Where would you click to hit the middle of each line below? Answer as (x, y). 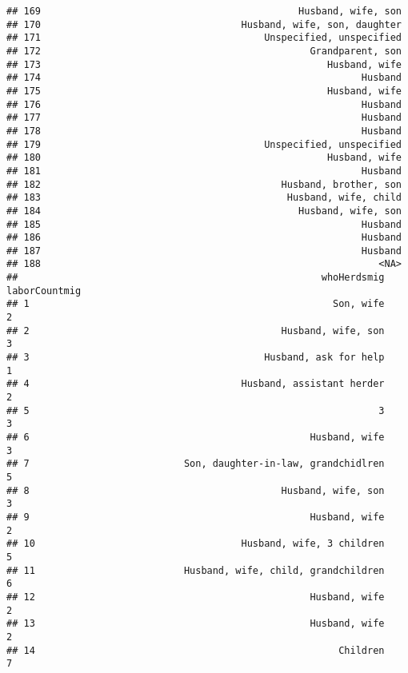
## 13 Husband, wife (196, 624)
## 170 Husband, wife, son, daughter (204, 24)
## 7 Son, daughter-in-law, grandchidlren (196, 464)
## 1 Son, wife (196, 304)
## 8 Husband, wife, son (196, 490)
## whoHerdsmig (196, 278)
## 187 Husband (204, 251)
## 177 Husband (204, 118)
